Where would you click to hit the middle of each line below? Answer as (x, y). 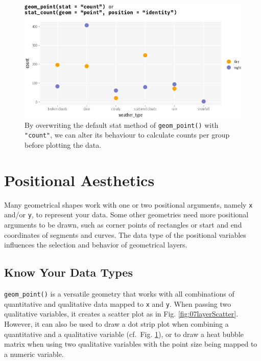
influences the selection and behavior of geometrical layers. (96, 245)
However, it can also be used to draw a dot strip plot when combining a (116, 324)
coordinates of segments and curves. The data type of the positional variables (125, 234)
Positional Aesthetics (79, 180)
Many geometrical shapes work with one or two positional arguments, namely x (128, 204)
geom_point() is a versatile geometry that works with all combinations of (119, 294)
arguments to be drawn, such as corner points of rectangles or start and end (123, 225)
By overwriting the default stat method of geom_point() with (122, 125)
